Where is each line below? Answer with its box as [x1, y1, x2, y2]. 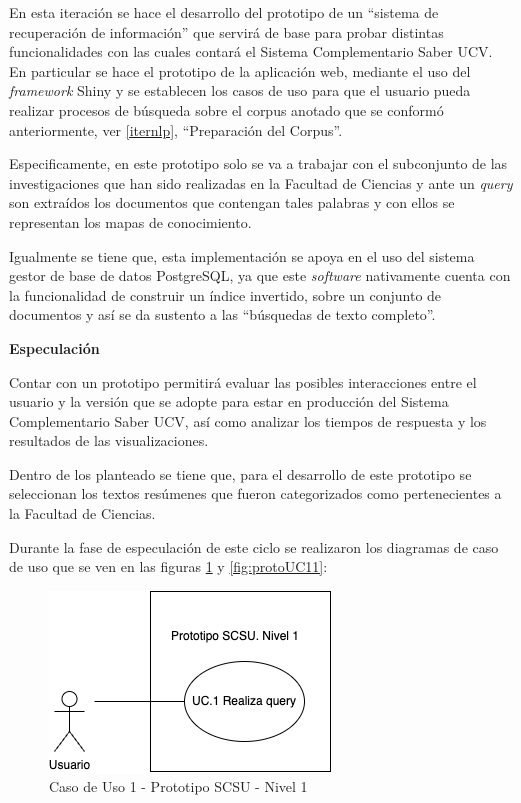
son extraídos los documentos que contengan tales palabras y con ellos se [9, 192, 455, 213]
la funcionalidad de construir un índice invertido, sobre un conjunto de [9, 284, 442, 305]
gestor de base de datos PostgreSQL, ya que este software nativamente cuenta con [9, 265, 511, 286]
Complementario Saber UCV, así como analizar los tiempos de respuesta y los [9, 410, 487, 431]
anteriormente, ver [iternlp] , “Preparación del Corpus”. [9, 119, 343, 140]
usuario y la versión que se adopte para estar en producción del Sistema [9, 391, 449, 412]
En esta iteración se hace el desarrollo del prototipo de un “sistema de [9, 2, 439, 22]
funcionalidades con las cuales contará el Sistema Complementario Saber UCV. [9, 41, 493, 62]
